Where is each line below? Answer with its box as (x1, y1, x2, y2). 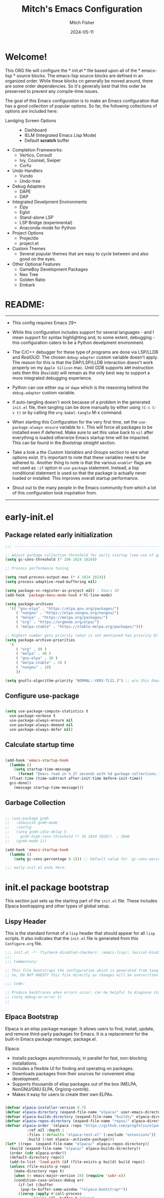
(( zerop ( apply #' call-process (18, 1191, 82, 1197)
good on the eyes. (19, 256, 56, 262)
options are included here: (5, 108, 58, 114)
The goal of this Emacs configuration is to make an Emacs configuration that (5, 98, 159, 104)
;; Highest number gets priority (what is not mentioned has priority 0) (5, 633, 159, 638)
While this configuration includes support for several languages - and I (12, 329, 154, 335)
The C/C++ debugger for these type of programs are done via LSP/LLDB (12, 349, 159, 355)
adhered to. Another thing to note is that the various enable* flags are (12, 459, 152, 465)
